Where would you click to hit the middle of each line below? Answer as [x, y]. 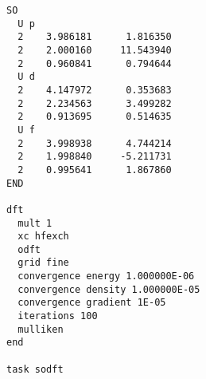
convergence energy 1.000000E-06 [106, 276]
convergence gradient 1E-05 [92, 303]
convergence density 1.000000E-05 [109, 289]
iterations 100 [58, 316]
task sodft [35, 369]
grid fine [43, 263]
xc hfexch [43, 237]
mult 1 [35, 223]
